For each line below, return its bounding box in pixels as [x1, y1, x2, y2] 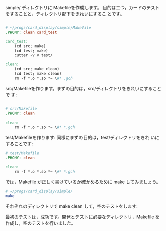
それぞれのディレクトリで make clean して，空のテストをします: [5, 203, 138, 209]
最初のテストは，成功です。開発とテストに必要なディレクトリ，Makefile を [5, 214, 160, 220]
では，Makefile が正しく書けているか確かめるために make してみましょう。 [5, 179, 161, 185]
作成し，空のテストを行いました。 [5, 220, 76, 226]
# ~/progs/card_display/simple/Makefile [5, 25, 92, 30]
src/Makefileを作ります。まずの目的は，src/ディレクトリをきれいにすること [5, 85, 162, 91]
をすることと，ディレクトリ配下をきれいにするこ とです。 [5, 11, 125, 17]
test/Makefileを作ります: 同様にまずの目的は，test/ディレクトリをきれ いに [5, 135, 160, 141]
